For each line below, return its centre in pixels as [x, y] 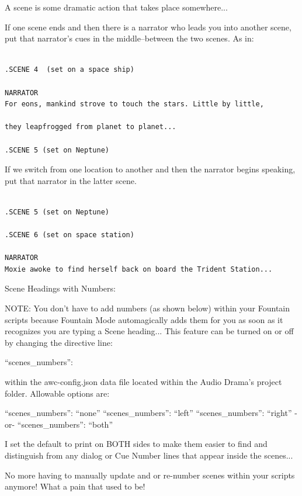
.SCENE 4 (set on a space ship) [70, 70]
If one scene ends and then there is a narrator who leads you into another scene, [148, 27]
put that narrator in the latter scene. [71, 180]
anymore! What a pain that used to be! [75, 486]
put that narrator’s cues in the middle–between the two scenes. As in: [129, 38]
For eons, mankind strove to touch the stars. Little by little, [134, 104]
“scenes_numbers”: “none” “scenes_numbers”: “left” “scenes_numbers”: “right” [148, 413]
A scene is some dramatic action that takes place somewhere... [116, 7]
